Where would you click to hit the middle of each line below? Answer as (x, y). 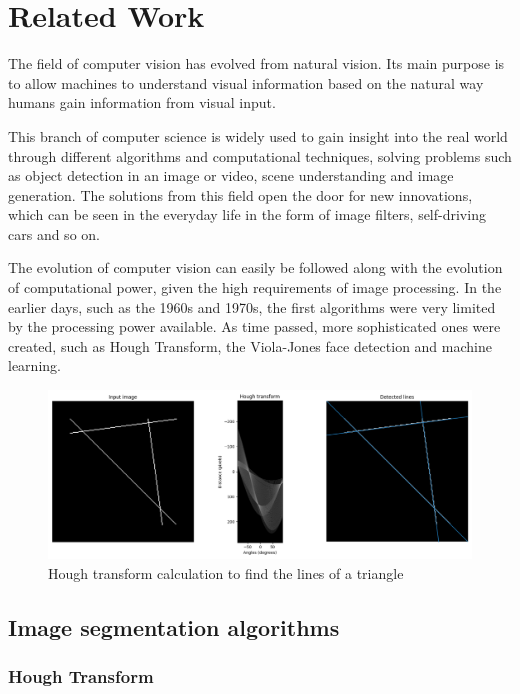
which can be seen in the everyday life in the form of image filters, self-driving (247, 214)
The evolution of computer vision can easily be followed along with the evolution (255, 267)
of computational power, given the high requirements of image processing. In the (255, 287)
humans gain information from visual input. (142, 102)
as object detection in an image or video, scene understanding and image (231, 175)
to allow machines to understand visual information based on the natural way (246, 82)
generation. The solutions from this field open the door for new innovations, (240, 194)
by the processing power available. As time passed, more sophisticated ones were (254, 326)
